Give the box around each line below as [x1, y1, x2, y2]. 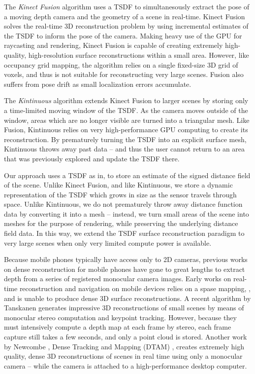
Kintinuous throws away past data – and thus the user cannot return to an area [4, 144, 245, 154]
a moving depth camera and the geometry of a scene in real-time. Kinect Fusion [4, 11, 245, 21]
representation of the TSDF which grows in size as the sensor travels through [4, 189, 237, 199]
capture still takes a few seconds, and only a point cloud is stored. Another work [4, 332, 247, 341]
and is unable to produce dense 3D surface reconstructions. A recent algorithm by [4, 293, 251, 303]
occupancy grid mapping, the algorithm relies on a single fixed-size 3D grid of [4, 59, 238, 70]
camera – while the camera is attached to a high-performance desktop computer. [4, 360, 247, 371]
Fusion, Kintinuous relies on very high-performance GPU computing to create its [4, 124, 248, 135]
